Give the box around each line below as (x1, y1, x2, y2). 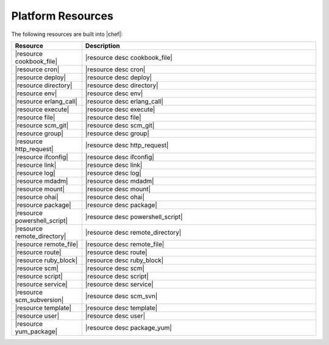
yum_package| (15, 327, 58, 335)
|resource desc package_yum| (85, 323, 172, 332)
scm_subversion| (15, 296, 64, 304)
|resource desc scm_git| (85, 121, 155, 129)
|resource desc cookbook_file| (85, 53, 173, 62)
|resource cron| (15, 65, 60, 73)
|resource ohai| (15, 193, 59, 201)
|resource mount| (15, 185, 65, 193)
